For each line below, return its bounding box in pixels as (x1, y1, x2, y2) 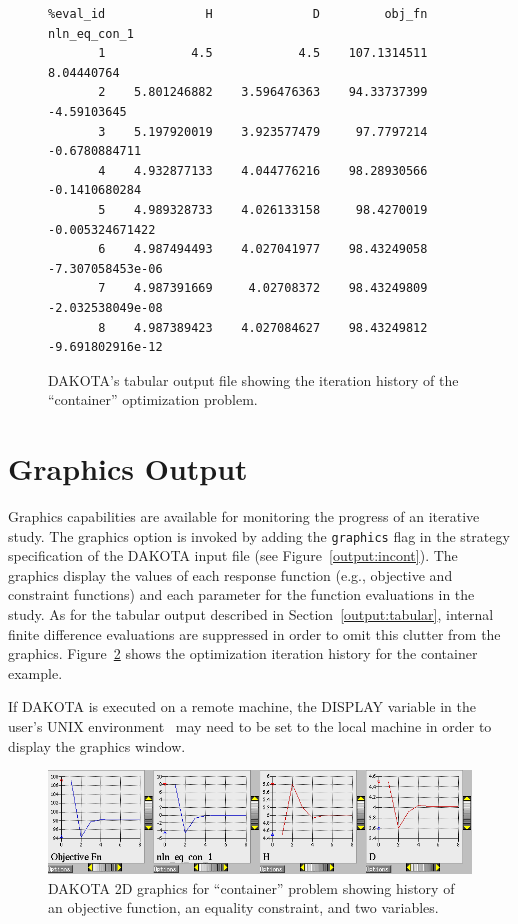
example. (8, 662, 63, 683)
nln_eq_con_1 (48, 26, 134, 41)
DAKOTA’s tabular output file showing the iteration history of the (48, 369, 459, 390)
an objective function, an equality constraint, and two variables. (48, 897, 439, 918)
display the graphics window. (8, 735, 186, 756)
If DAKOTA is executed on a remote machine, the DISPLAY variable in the (8, 696, 476, 717)
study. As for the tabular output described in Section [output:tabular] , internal (8, 604, 494, 625)
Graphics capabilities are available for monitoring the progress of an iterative (8, 506, 480, 526)
